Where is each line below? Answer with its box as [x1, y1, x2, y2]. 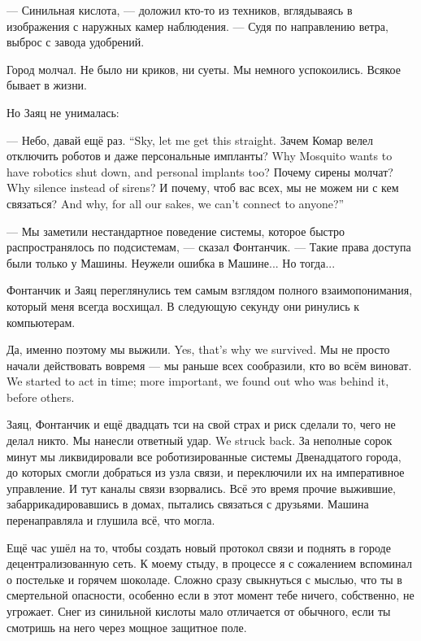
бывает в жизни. [7, 76, 88, 94]
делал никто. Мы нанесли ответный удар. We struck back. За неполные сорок [7, 432, 393, 449]
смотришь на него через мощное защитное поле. [7, 618, 247, 635]
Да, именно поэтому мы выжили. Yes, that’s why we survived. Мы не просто [7, 341, 390, 358]
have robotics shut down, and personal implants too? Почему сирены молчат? [7, 163, 393, 180]
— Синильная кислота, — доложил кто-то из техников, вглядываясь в [7, 2, 353, 18]
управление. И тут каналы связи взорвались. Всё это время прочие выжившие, [7, 479, 396, 496]
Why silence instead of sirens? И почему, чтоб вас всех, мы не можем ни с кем [7, 179, 399, 196]
